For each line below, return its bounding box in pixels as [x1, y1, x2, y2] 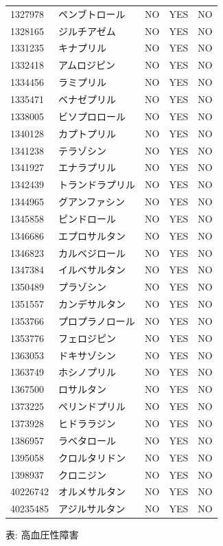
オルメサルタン [58, 484, 126, 499]
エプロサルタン [58, 228, 126, 242]
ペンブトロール [58, 6, 126, 21]
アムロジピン [58, 58, 116, 72]
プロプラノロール [58, 313, 135, 328]
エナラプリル [58, 160, 116, 174]
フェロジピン [58, 330, 116, 345]
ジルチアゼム [58, 23, 116, 38]
